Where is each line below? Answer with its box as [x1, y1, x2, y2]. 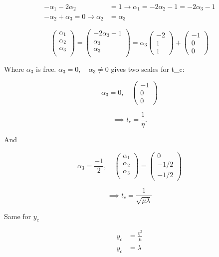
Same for [4, 211, 31, 221]
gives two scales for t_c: [111, 63, 185, 74]
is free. [36, 63, 56, 74]
